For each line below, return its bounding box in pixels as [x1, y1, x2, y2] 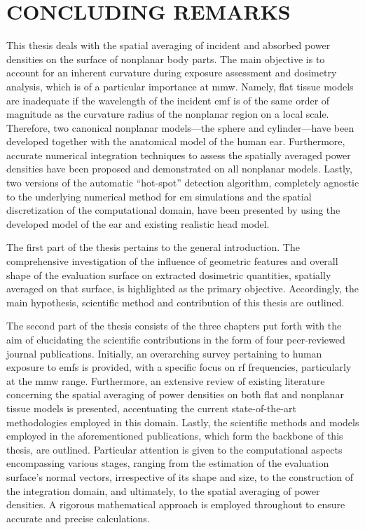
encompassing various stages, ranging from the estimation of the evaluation [6, 456, 329, 470]
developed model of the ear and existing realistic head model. [6, 216, 270, 231]
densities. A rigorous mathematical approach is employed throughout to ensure [6, 497, 345, 512]
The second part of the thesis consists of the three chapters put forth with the [6, 318, 342, 333]
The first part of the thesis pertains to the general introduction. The [6, 240, 300, 254]
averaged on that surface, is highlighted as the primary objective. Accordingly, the [6, 281, 359, 296]
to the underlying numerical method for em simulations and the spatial [6, 189, 312, 203]
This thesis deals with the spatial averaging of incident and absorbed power [6, 38, 331, 53]
